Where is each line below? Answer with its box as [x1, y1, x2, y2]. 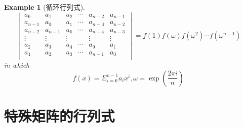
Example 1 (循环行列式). [4, 2, 85, 12]
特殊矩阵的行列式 [4, 106, 115, 126]
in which [4, 60, 30, 70]
